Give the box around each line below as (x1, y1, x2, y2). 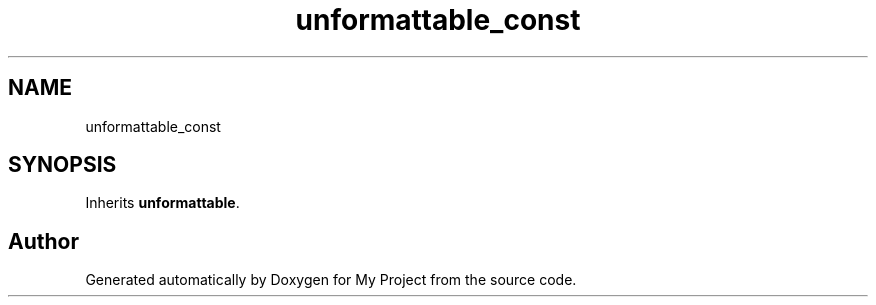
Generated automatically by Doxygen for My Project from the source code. (85, 271, 577, 289)
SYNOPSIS (8, 152, 117, 178)
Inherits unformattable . (85, 194, 240, 212)
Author (8, 228, 79, 254)
